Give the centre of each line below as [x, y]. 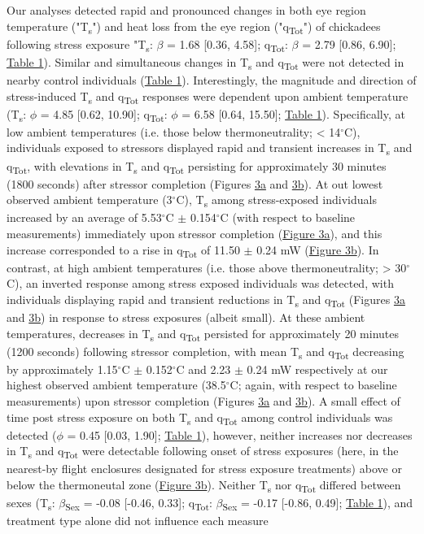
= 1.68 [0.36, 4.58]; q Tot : [227, 45]
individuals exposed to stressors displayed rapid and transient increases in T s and [210, 149]
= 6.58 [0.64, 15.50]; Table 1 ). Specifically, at [293, 113]
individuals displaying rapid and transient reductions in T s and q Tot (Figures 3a [206, 300]
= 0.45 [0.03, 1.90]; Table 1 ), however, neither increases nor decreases [240, 434]
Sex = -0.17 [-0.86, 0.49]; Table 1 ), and [318, 504]
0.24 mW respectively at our [317, 369]
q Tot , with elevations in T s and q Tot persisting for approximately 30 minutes [197, 167]
